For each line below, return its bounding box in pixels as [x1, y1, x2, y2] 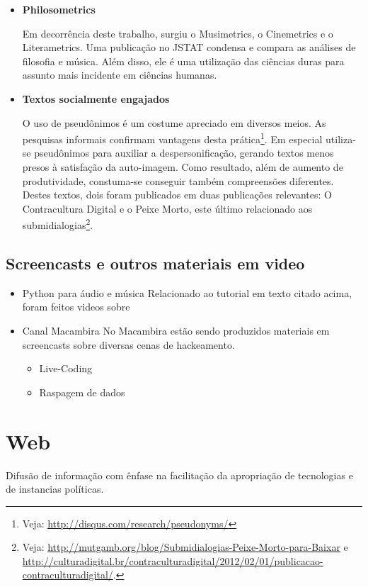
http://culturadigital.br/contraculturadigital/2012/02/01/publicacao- [22, 553, 323, 568]
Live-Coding [39, 361, 93, 376]
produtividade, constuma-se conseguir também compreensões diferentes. [22, 173, 334, 188]
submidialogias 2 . [22, 216, 93, 233]
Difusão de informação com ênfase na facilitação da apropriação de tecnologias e [6, 467, 353, 482]
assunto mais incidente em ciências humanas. [22, 67, 217, 82]
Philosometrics [22, 2, 96, 16]
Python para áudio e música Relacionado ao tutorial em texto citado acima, [22, 285, 352, 300]
